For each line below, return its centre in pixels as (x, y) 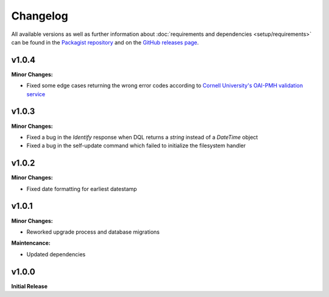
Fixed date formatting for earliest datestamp (82, 189)
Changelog (40, 16)
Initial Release (30, 286)
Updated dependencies (56, 254)
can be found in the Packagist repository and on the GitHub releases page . (105, 42)
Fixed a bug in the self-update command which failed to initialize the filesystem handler (136, 145)
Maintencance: (31, 243)
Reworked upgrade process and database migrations (93, 232)
